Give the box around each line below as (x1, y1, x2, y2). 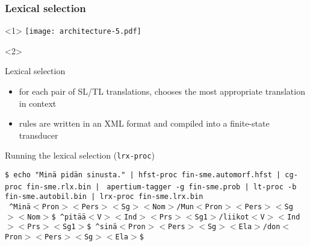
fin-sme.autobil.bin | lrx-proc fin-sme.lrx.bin (5, 192, 203, 201)
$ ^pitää (51, 212, 86, 221)
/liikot (219, 212, 249, 221)
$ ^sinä (87, 222, 117, 232)
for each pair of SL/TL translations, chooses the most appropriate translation (19, 85, 305, 98)
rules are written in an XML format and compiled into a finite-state (19, 117, 270, 130)
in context (19, 96, 57, 109)
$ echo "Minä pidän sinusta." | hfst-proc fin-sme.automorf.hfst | (5, 171, 281, 180)
